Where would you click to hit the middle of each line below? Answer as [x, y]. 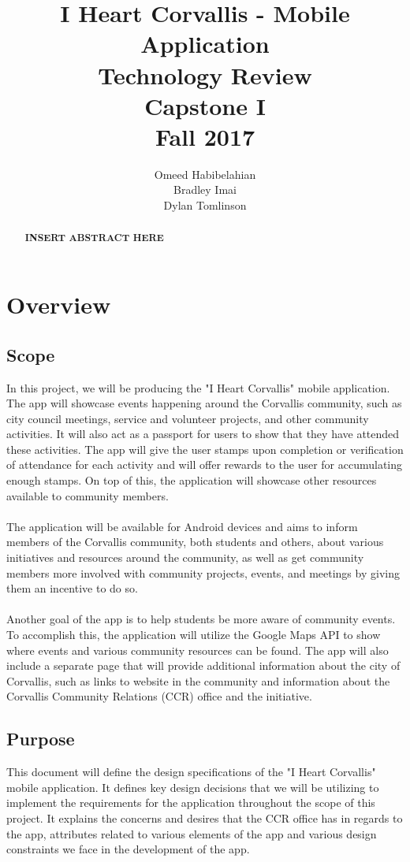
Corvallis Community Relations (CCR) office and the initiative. [159, 696]
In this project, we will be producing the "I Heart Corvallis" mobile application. [198, 387]
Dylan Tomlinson [205, 205]
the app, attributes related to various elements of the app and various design [192, 833]
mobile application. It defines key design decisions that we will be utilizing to [193, 787]
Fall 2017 [205, 136]
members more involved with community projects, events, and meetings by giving [203, 572]
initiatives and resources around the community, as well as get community [185, 557]
